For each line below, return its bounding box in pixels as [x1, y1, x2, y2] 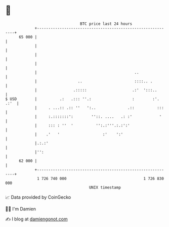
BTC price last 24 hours [80, 21, 133, 26]
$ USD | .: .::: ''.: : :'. [5, 96, 159, 102]
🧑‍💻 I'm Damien [5, 206, 36, 212]
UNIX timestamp [89, 185, 121, 190]
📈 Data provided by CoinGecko [5, 194, 71, 200]
